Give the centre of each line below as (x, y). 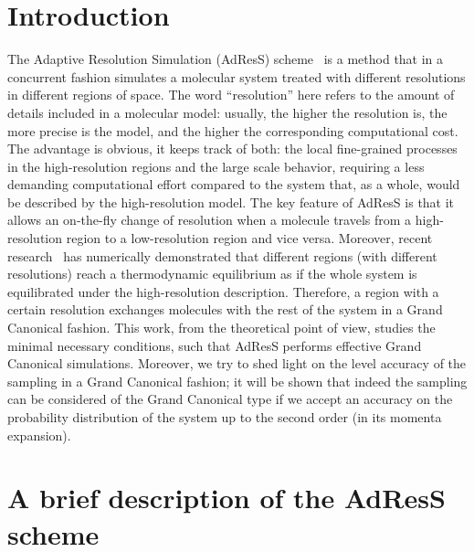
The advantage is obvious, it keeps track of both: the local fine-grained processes (232, 149)
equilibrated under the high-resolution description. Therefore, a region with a (223, 291)
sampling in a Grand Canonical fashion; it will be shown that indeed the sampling (237, 381)
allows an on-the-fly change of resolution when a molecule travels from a (210, 220)
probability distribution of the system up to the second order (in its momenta (225, 417)
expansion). (39, 435)
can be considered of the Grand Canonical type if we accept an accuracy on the (230, 399)
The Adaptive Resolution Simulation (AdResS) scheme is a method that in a (226, 59)
